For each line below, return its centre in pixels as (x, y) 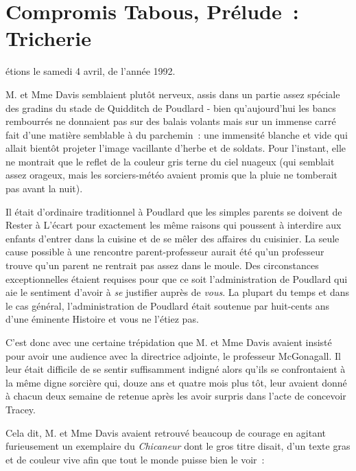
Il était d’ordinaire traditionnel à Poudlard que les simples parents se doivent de (174, 211)
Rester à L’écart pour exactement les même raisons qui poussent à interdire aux (174, 225)
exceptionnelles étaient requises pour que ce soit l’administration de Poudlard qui (177, 278)
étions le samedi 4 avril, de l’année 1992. (91, 71)
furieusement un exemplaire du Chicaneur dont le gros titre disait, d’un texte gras (178, 446)
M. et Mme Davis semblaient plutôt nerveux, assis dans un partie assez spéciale (173, 94)
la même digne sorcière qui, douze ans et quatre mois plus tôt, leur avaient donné (176, 382)
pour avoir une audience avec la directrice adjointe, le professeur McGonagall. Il (173, 355)
